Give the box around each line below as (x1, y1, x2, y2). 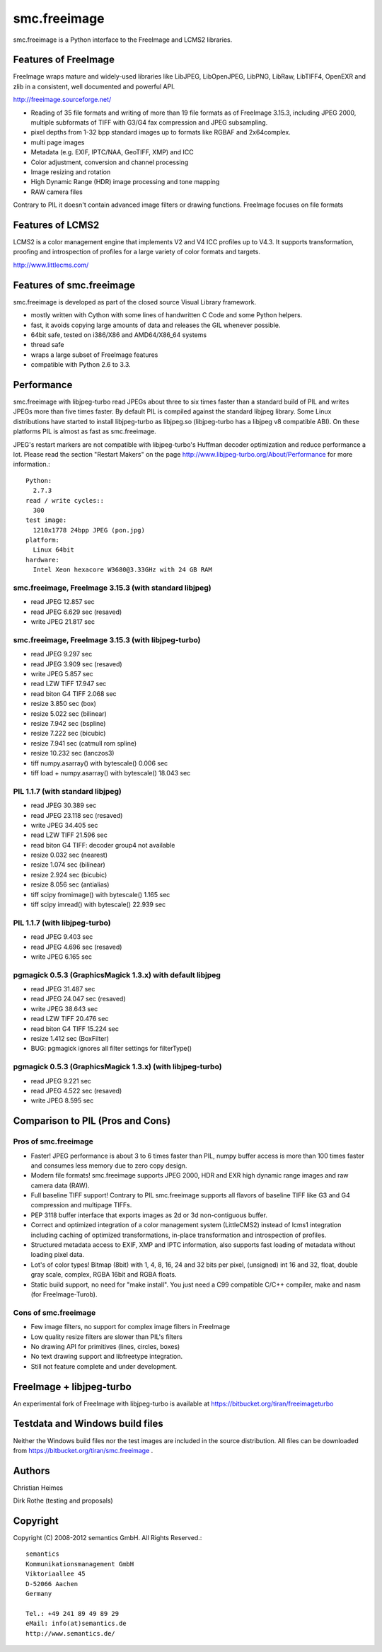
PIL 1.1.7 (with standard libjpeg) (13, 786, 122, 796)
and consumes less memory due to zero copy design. (30, 1161, 187, 1170)
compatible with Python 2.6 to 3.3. (30, 360, 131, 369)
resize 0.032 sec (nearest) (30, 850, 108, 860)
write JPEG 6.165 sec (30, 952, 92, 961)
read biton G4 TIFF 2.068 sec (30, 689, 117, 697)
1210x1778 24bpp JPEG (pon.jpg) (33, 526, 145, 534)
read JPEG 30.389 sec (30, 801, 97, 810)
